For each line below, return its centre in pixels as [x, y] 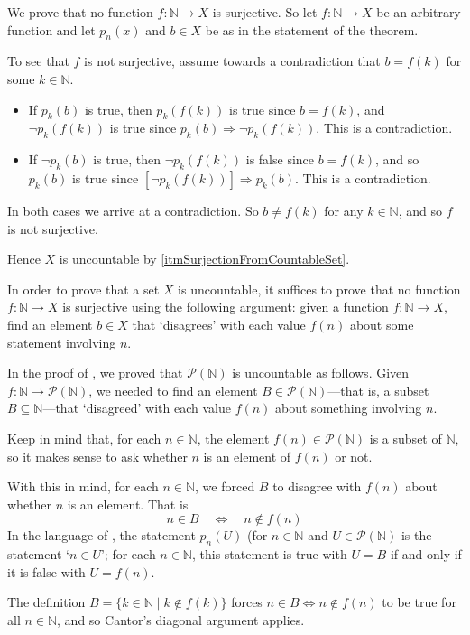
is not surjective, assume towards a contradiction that [232, 61]
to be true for [419, 602]
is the [416, 535]
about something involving [349, 408]
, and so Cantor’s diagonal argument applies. [181, 619]
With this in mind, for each [83, 486]
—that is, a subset [378, 390]
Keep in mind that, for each [84, 438]
